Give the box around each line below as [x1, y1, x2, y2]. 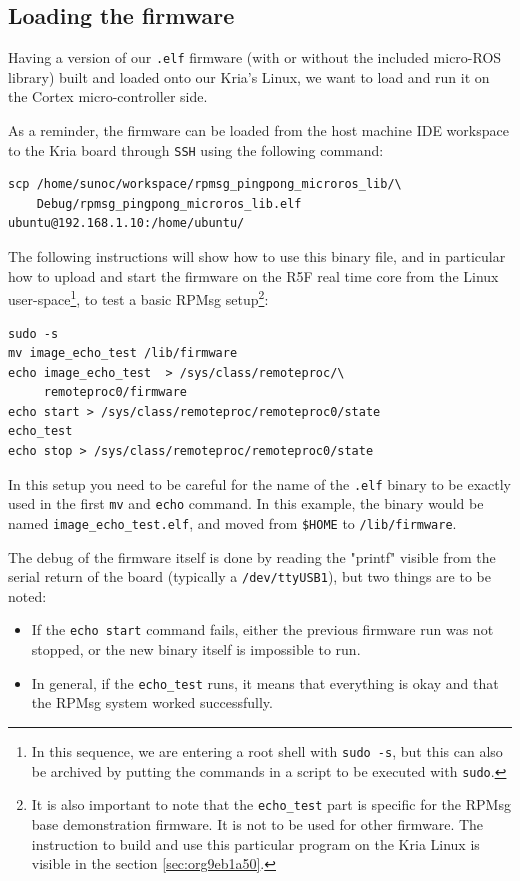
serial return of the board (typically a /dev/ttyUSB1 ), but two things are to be [8, 566, 491, 587]
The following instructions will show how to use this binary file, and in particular [8, 246, 506, 267]
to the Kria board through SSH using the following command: [8, 139, 384, 160]
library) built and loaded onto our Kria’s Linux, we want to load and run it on [8, 66, 490, 87]
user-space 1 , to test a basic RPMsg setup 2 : [8, 286, 269, 309]
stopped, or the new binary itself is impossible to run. [31, 639, 361, 660]
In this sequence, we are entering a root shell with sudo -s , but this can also [31, 740, 503, 761]
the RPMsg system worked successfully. [31, 692, 273, 713]
